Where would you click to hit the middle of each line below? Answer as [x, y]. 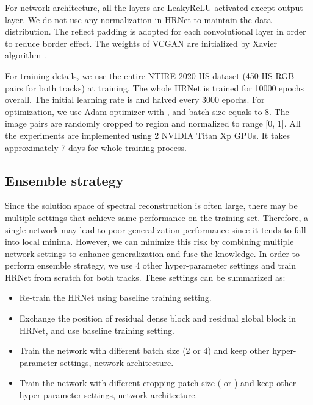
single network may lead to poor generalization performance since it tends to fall [156, 229]
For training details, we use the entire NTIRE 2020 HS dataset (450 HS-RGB [150, 75]
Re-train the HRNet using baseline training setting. [115, 298]
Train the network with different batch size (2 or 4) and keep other [144, 350]
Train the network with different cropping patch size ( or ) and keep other [158, 383]
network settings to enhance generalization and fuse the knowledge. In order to [152, 253]
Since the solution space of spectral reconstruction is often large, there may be [151, 206]
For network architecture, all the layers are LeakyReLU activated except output [154, 7]
